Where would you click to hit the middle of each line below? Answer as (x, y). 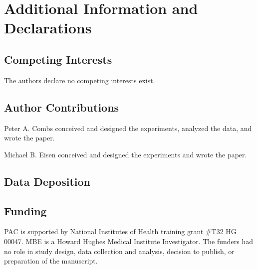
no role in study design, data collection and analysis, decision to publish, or (119, 251)
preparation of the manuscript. (51, 261)
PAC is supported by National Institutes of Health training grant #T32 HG (120, 231)
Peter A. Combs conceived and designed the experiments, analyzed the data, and (128, 128)
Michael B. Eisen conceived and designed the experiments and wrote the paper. (126, 154)
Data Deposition (47, 181)
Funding (25, 210)
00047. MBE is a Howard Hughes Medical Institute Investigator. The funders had (129, 241)
